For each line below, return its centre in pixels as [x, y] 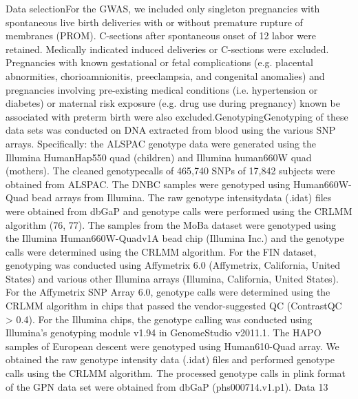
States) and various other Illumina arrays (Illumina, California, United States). [172, 278]
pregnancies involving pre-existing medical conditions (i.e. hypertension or [162, 89]
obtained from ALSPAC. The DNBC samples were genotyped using [148, 184]
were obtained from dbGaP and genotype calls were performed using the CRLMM [179, 211]
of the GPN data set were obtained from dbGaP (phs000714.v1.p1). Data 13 [167, 386]
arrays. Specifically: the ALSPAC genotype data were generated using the [161, 143]
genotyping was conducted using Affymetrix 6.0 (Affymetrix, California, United [173, 265]
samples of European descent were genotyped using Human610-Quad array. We [172, 346]
